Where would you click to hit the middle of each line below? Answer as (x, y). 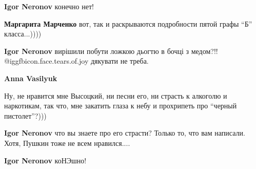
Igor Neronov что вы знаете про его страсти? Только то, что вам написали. (125, 133)
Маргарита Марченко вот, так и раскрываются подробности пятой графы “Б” (128, 23)
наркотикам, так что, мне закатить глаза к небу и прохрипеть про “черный (121, 106)
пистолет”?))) (25, 115)
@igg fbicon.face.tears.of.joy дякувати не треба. (76, 61)
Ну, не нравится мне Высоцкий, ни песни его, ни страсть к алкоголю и (116, 95)
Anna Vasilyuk (31, 78)
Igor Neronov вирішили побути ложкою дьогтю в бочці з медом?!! (111, 51)
